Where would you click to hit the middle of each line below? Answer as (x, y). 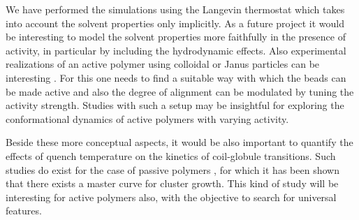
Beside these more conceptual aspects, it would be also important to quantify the (179, 142)
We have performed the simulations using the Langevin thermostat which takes (175, 9)
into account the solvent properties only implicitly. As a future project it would (175, 23)
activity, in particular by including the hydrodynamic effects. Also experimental (176, 50)
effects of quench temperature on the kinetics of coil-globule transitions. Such (171, 155)
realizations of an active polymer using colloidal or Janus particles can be (163, 64)
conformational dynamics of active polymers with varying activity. (147, 118)
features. (24, 211)
